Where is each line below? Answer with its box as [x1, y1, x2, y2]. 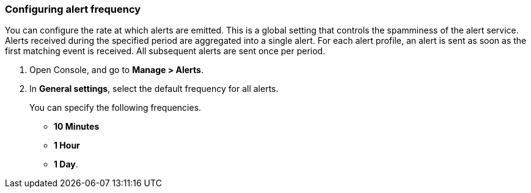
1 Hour [54, 140, 80, 151]
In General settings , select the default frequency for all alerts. [29, 83, 279, 94]
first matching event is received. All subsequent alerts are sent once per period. [5, 46, 326, 57]
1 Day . [54, 159, 78, 170]
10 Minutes [54, 121, 100, 132]
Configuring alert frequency [5, 3, 141, 15]
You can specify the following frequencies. [29, 102, 202, 113]
